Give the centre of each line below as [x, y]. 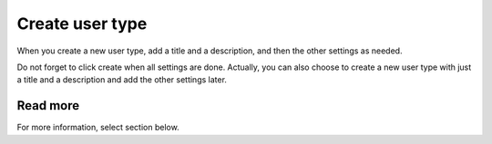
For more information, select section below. [98, 128]
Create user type [82, 24]
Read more [48, 106]
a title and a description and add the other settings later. [122, 80]
